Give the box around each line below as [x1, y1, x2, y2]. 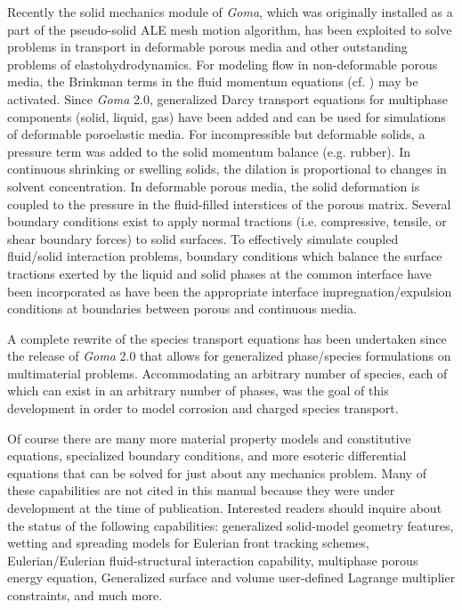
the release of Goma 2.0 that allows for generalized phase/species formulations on [7, 346, 451, 365]
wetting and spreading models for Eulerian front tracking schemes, [7, 533, 369, 552]
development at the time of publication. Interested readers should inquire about [7, 499, 442, 517]
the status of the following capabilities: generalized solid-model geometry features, [7, 516, 454, 534]
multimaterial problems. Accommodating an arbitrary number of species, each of [7, 363, 448, 382]
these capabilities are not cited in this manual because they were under [7, 481, 395, 500]
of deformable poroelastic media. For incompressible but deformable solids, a [7, 125, 426, 143]
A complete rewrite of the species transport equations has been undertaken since [7, 329, 447, 347]
